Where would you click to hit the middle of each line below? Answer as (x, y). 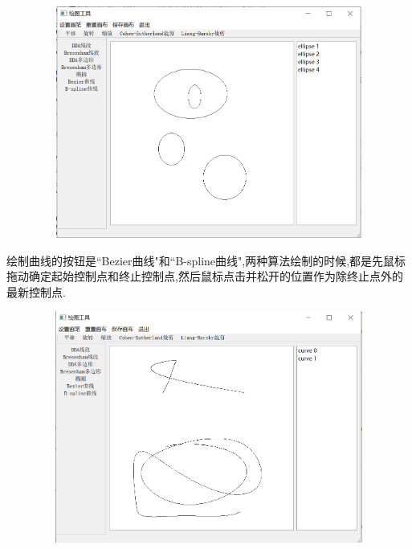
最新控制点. (36, 291)
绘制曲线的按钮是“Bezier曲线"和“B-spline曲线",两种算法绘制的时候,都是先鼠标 (206, 260)
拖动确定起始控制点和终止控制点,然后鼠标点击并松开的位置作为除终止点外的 (205, 276)
